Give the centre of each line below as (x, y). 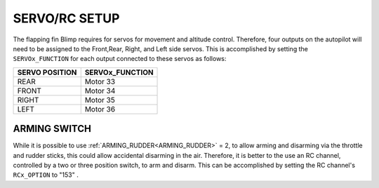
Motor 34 (100, 90)
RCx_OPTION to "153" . (46, 175)
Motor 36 (100, 109)
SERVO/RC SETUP (66, 18)
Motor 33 (100, 81)
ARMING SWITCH (52, 129)
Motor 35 (100, 100)
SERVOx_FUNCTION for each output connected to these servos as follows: (120, 59)
